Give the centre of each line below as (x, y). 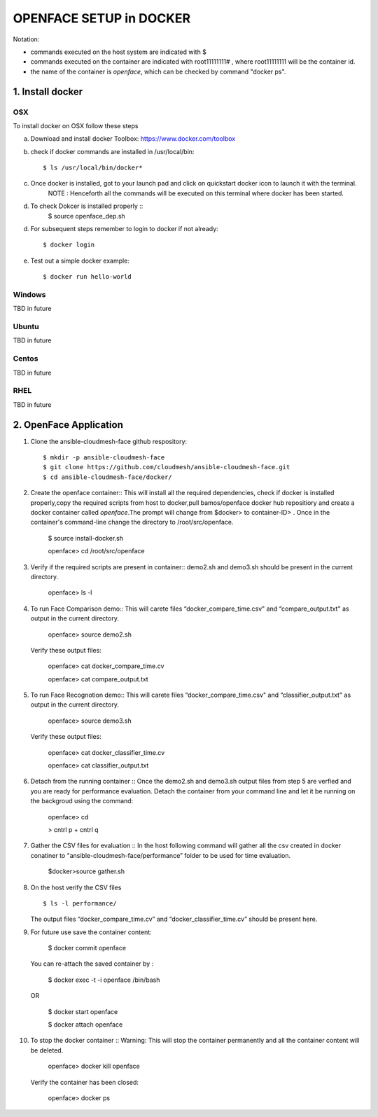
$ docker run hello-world (87, 277)
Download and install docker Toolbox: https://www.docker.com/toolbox (133, 139)
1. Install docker (48, 91)
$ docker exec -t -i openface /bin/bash (104, 980)
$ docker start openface (83, 1011)
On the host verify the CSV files (76, 887)
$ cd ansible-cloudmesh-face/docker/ (108, 477)
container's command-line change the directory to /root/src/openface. (132, 522)
